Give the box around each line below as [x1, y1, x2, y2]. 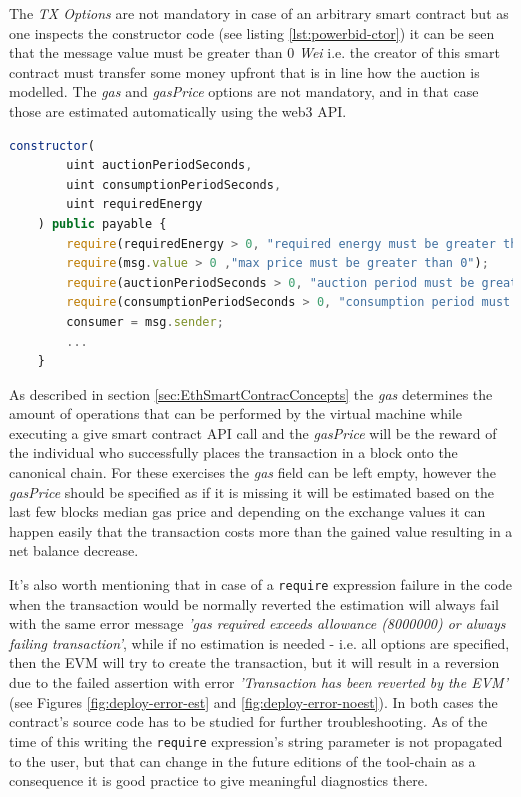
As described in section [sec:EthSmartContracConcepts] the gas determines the [9, 383, 493, 404]
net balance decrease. [9, 540, 139, 561]
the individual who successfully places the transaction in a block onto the [9, 442, 458, 463]
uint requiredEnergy [66, 197, 203, 212]
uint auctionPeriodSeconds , [66, 158, 253, 173]
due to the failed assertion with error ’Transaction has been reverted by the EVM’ [9, 672, 508, 693]
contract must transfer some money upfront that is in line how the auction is [9, 61, 480, 82]
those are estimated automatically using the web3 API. [9, 100, 347, 121]
